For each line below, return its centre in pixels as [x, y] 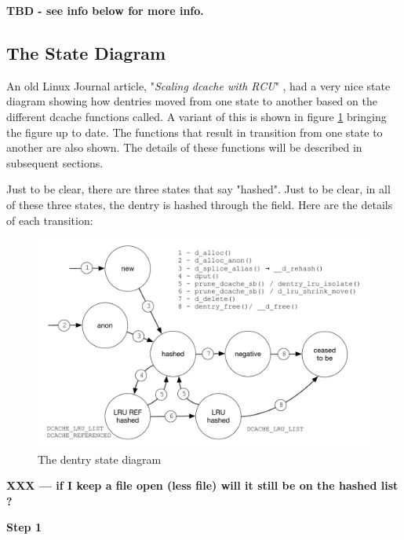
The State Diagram [86, 52]
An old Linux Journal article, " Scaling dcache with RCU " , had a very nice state [198, 85]
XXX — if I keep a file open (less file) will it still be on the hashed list [202, 485]
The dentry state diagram [100, 459]
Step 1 [24, 527]
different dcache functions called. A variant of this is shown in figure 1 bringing [197, 116]
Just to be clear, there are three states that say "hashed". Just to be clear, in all [198, 189]
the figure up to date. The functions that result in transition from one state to [195, 132]
